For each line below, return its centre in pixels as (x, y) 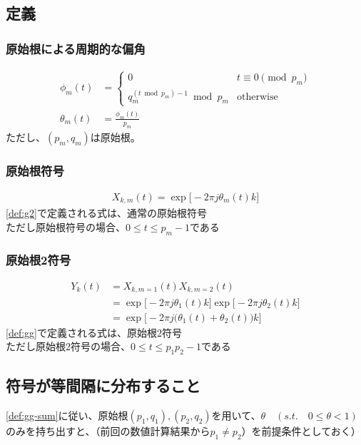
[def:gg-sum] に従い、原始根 (67, 415)
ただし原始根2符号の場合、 (68, 346)
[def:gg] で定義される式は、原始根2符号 (94, 332)
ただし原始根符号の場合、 (66, 227)
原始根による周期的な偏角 (76, 48)
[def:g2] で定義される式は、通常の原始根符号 (106, 213)
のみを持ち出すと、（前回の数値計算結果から (108, 431)
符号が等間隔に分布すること (103, 385)
